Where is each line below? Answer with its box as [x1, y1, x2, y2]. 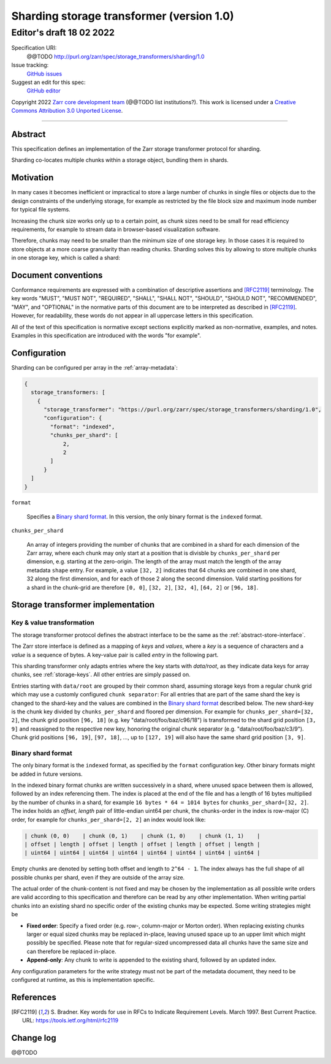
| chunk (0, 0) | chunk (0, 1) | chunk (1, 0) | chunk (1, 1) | [24, 832, 261, 839]
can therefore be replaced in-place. [26, 948, 116, 955]
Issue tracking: [11, 61, 49, 69]
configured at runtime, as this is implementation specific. [11, 976, 155, 983]
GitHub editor [26, 87, 61, 94]
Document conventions [11, 270, 103, 280]
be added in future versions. [11, 770, 83, 778]
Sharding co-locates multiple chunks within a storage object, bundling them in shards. [11, 156, 229, 164]
